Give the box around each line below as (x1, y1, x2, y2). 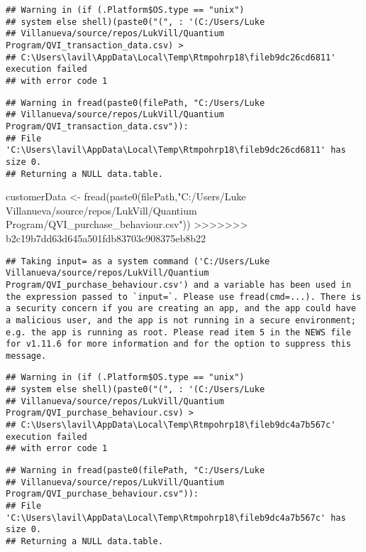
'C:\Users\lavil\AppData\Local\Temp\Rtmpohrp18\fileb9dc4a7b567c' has (6, 512, 346, 523)
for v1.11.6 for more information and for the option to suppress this (6, 339, 351, 350)
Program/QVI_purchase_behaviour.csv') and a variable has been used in (6, 279, 351, 290)
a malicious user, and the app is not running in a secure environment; (6, 315, 356, 325)
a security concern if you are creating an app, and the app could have (6, 303, 356, 314)
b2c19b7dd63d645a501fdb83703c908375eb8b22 (6, 230, 206, 245)
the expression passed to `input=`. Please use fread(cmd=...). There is (6, 291, 362, 302)
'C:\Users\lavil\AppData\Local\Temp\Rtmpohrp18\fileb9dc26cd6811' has (6, 145, 346, 156)
